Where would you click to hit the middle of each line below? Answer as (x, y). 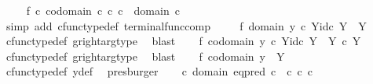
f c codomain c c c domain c (103, 10)
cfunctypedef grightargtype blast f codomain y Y (145, 56)
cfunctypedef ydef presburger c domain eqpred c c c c (159, 71)
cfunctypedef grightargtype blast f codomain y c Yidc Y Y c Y (183, 41)
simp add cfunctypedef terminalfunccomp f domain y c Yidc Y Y (186, 25)
